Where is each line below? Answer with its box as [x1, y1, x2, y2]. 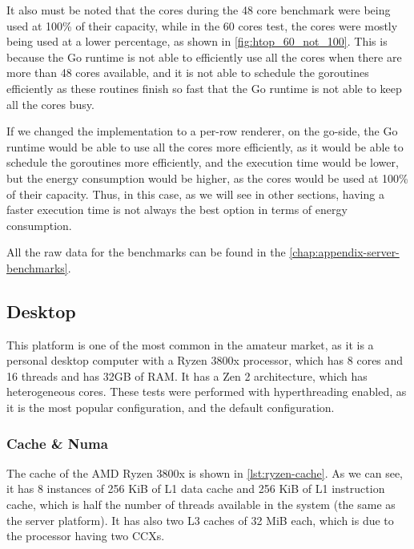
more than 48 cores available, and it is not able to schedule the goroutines [6, 64, 369, 81]
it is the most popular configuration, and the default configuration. [6, 399, 335, 416]
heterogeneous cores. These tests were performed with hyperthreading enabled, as [6, 383, 407, 400]
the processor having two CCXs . [6, 527, 165, 544]
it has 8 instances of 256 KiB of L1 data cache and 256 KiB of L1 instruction [6, 480, 385, 497]
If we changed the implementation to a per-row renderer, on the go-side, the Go [6, 123, 398, 139]
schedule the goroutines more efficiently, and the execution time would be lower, [6, 154, 399, 171]
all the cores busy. [6, 95, 94, 112]
